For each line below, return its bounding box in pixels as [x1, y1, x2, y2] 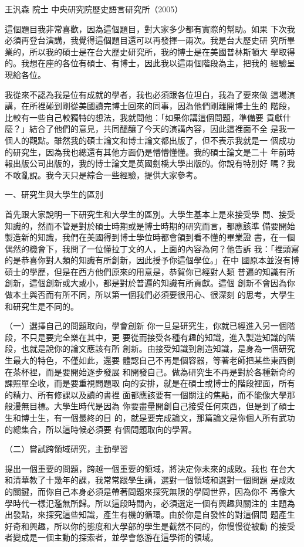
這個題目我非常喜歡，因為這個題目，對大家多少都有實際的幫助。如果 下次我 [5, 22, 295, 35]
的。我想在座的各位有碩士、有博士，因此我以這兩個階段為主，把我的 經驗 [5, 57, 287, 69]
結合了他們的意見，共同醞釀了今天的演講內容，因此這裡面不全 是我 [29, 123, 287, 135]
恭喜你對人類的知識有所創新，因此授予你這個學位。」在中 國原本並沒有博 [21, 254, 299, 266]
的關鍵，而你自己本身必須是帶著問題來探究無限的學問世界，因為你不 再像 [5, 485, 287, 497]
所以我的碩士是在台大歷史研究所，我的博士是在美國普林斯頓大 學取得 [29, 45, 295, 57]
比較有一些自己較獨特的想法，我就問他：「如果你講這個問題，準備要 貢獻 [5, 111, 283, 123]
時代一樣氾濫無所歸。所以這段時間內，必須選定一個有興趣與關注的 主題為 [12, 497, 295, 509]
